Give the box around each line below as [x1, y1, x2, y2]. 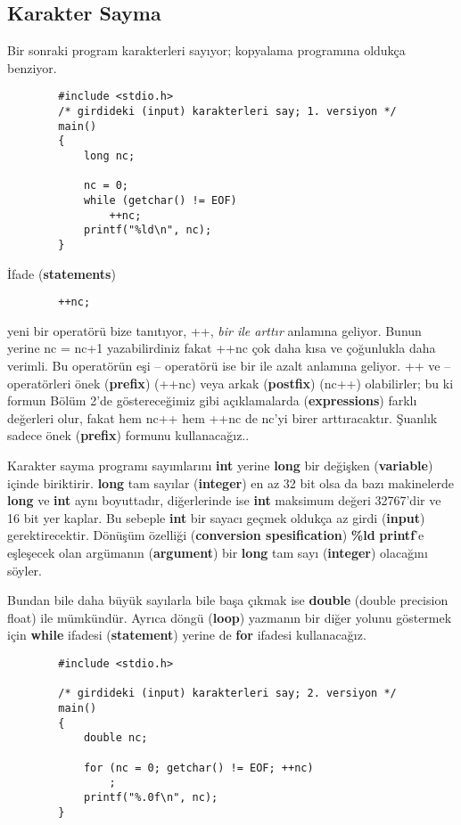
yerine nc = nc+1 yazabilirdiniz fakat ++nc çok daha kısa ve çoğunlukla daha [7, 339, 436, 357]
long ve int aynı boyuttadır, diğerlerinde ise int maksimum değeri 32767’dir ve [7, 491, 441, 510]
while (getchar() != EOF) [83, 193, 237, 207]
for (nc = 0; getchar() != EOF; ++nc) [83, 761, 314, 774]
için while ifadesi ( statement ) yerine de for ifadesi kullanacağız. [7, 625, 366, 644]
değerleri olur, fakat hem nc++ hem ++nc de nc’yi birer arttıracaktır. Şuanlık [7, 408, 438, 427]
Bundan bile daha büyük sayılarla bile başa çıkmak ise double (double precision [7, 591, 449, 609]
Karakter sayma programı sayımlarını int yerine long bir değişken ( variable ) [7, 456, 433, 475]
